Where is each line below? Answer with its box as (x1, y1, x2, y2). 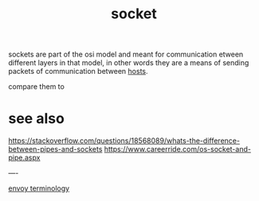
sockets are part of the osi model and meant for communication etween (8, 49, 244, 60)
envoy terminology (8, 184, 70, 193)
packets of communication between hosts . (8, 67, 149, 76)
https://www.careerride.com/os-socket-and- (104, 145, 251, 154)
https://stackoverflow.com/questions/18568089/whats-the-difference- (8, 136, 241, 145)
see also (8, 110, 65, 128)
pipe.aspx (8, 153, 41, 163)
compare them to (8, 82, 65, 91)
